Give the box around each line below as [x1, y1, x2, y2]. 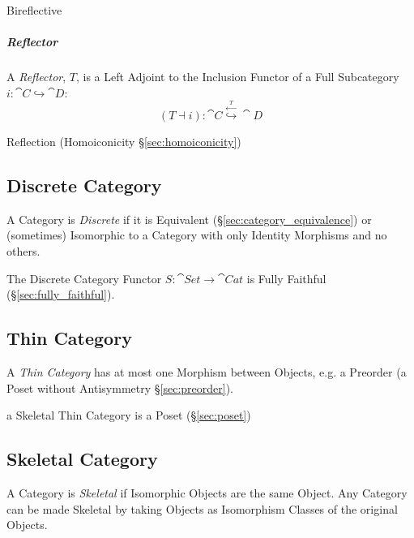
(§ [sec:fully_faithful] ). [6, 286, 115, 303]
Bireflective [6, 2, 62, 18]
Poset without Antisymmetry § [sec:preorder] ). [6, 379, 233, 396]
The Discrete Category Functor [6, 269, 162, 286]
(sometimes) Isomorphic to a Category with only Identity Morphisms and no [6, 226, 387, 243]
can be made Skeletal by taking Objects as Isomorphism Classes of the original [6, 500, 398, 517]
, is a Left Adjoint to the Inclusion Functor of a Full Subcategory [75, 68, 399, 85]
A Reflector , [6, 68, 66, 85]
